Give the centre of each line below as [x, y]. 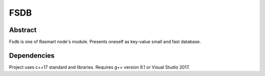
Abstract [23, 30]
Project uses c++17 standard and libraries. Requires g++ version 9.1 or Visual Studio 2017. [99, 67]
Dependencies [32, 55]
